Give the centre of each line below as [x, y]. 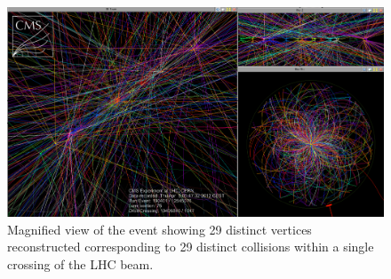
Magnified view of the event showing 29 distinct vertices [160, 229]
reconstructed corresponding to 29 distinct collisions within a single [191, 247]
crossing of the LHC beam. [80, 264]
